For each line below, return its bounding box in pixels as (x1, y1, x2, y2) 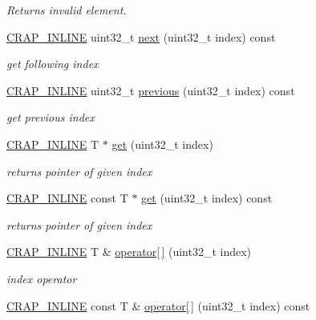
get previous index (6, 109, 95, 126)
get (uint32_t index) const (141, 190, 273, 206)
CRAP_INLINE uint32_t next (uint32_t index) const (6, 28, 276, 45)
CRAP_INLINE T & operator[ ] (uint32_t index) (6, 243, 252, 260)
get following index (6, 55, 99, 72)
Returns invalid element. (6, 2, 127, 18)
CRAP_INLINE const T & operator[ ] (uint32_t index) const (6, 297, 310, 314)
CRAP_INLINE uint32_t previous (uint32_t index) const (6, 82, 295, 98)
